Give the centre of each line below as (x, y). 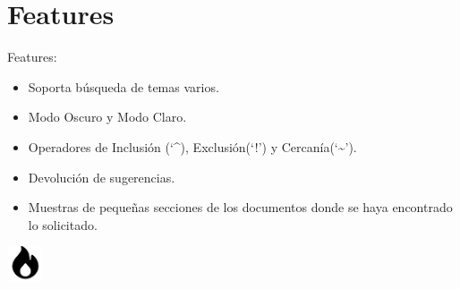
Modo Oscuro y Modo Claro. (107, 117)
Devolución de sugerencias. (102, 177)
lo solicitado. (63, 224)
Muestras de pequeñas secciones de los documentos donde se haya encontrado (240, 207)
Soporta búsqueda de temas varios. (124, 86)
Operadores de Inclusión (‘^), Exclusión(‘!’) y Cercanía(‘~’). (192, 146)
